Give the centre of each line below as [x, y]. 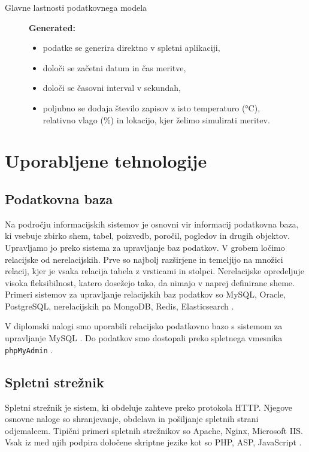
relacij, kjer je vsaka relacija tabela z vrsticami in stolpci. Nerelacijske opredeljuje [154, 271]
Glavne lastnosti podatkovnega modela [76, 7]
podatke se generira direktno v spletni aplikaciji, [131, 48]
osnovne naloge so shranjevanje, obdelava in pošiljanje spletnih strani [132, 419]
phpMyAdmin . [29, 349]
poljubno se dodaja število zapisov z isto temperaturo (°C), [152, 107]
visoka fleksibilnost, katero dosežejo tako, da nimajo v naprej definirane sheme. [150, 282]
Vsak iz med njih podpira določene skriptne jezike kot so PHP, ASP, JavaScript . [153, 442]
